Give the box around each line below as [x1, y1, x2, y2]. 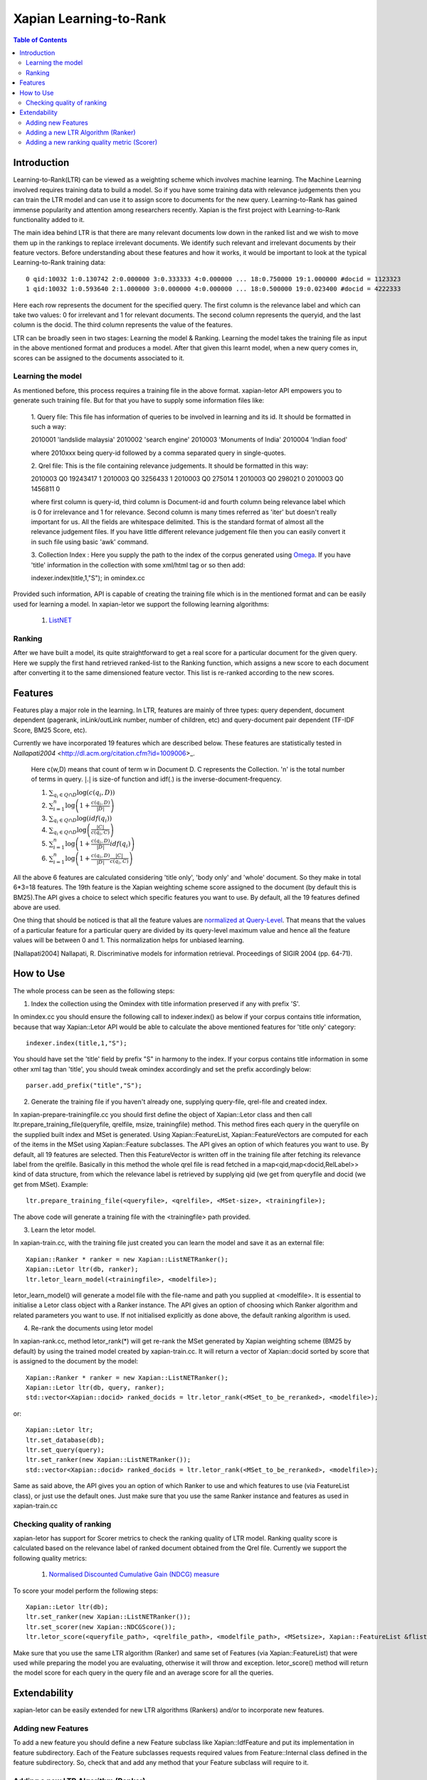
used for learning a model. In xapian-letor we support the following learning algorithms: [13, 600, 270, 608]
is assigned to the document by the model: [13, 1357, 139, 1366]
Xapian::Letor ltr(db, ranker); [26, 1265, 139, 1274]
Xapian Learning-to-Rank [13, 11, 167, 26]
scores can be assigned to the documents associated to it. [13, 353, 185, 362]
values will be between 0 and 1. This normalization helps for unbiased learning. [13, 936, 245, 945]
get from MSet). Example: [13, 1180, 88, 1188]
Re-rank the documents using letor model [31, 1324, 153, 1333]
